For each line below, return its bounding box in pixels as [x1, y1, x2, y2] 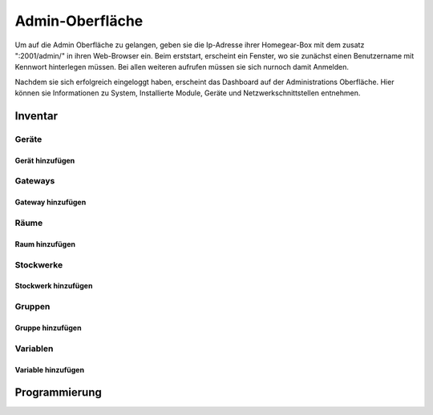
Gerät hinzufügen [14, 155, 75, 165]
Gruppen [14, 301, 51, 312]
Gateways [14, 175, 55, 187]
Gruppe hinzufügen [14, 323, 82, 332]
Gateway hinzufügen [14, 197, 87, 207]
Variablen [14, 343, 54, 354]
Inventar [14, 109, 58, 123]
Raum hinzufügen [14, 239, 76, 248]
